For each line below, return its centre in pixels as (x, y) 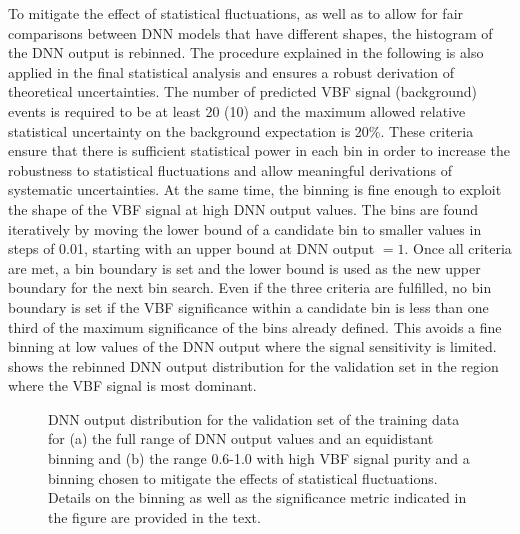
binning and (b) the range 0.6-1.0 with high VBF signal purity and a (259, 458)
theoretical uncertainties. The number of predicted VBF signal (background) (242, 91)
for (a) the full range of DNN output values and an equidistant (241, 438)
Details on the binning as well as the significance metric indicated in (257, 497)
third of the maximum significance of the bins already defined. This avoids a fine (255, 326)
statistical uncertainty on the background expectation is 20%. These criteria (241, 130)
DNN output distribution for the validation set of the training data (254, 418)
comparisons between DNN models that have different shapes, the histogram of (250, 32)
